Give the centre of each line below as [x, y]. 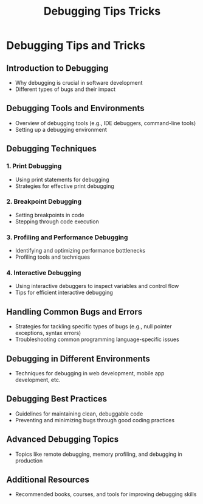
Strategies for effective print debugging [64, 186]
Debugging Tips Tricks [102, 11]
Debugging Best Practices [57, 399]
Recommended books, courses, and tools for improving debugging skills [106, 494]
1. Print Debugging [34, 166]
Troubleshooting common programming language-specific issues [97, 339]
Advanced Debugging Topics [63, 440]
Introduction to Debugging [57, 68]
